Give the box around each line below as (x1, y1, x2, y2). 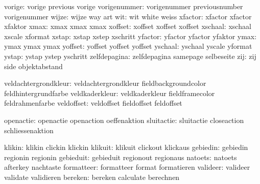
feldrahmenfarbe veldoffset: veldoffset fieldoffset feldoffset (4, 98, 182, 108)
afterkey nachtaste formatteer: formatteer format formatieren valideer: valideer (4, 162, 250, 172)
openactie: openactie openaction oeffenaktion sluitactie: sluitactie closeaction (4, 114, 244, 125)
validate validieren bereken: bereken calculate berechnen (4, 171, 180, 182)
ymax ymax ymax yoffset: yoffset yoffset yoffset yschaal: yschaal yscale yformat (4, 41, 252, 51)
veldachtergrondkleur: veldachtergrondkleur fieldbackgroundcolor (4, 78, 206, 88)
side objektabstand (4, 60, 63, 71)
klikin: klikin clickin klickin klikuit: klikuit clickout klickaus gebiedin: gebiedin (4, 142, 248, 152)
